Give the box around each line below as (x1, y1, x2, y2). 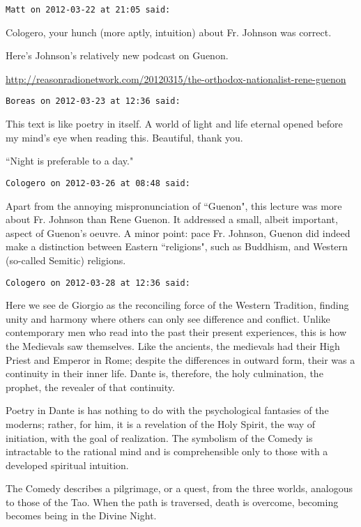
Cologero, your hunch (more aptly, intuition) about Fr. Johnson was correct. (6, 24, 332, 39)
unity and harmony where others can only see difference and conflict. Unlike (6, 311, 330, 326)
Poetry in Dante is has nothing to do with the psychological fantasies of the (6, 403, 329, 418)
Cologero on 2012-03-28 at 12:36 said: (6, 277, 190, 288)
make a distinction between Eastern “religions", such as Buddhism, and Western (6, 239, 348, 254)
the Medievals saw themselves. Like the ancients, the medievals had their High (6, 338, 340, 353)
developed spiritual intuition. (6, 457, 129, 472)
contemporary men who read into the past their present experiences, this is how (6, 325, 347, 339)
